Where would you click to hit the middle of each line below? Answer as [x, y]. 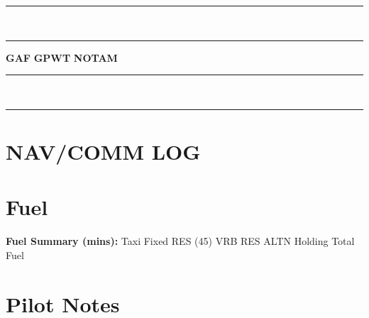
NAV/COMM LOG [103, 151]
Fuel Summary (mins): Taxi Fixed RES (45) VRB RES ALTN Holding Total [180, 241]
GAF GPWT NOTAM [62, 57]
